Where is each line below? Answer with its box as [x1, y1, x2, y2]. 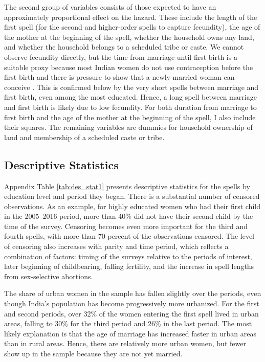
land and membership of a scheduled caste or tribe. [4, 131, 165, 142]
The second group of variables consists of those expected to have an [4, 2, 216, 12]
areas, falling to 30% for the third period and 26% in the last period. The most [4, 318, 252, 329]
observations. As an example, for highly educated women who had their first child [4, 200, 260, 211]
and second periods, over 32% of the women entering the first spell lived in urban [4, 308, 259, 319]
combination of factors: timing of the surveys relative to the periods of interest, [4, 251, 252, 261]
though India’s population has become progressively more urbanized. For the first [4, 298, 259, 309]
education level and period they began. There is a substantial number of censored [4, 191, 260, 201]
